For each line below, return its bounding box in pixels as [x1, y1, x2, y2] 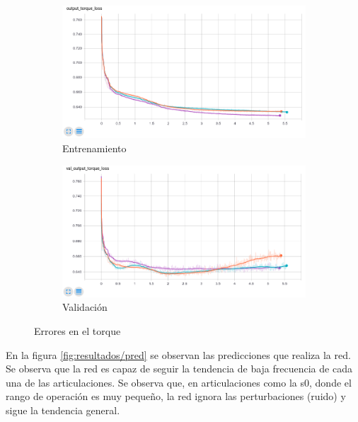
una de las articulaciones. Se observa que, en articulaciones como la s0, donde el [6, 375, 352, 389]
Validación [62, 300, 108, 314]
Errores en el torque [34, 324, 121, 338]
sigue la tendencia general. [6, 403, 120, 418]
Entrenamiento [62, 141, 127, 156]
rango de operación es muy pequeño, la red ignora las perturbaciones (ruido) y [6, 389, 346, 404]
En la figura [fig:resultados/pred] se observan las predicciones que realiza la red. [6, 347, 351, 362]
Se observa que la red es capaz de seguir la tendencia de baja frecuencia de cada [6, 361, 352, 376]
